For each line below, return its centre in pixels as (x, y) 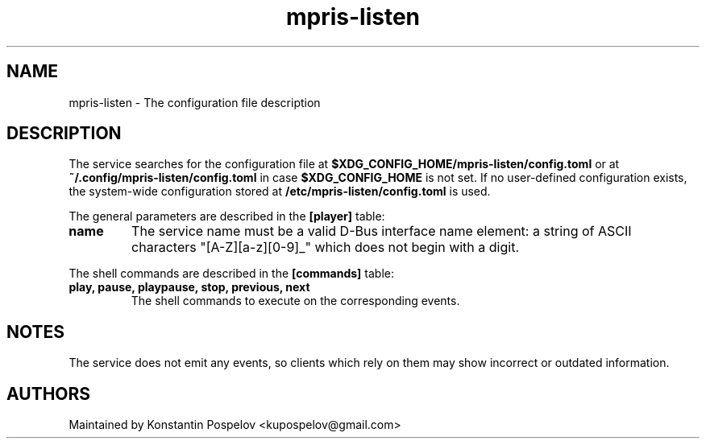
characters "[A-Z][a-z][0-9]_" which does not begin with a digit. (325, 247)
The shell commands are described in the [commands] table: (232, 274)
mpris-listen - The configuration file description (195, 102)
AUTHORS (49, 393)
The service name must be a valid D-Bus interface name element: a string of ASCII (382, 231)
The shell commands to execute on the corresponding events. (295, 301)
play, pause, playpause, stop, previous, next (189, 287)
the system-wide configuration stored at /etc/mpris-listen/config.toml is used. (280, 192)
